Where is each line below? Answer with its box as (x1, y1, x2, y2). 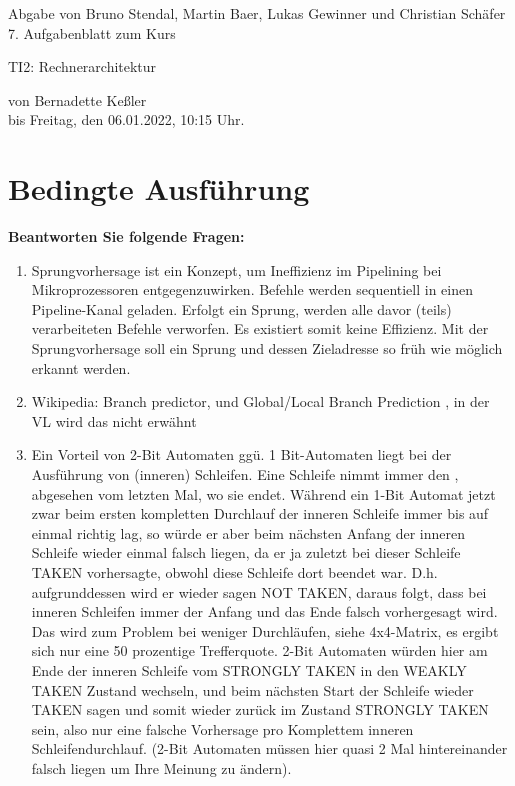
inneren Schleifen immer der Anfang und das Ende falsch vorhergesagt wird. (31, 601, 498, 622)
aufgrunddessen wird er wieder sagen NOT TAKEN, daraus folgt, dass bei (31, 581, 487, 602)
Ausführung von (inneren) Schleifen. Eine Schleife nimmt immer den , (31, 464, 459, 485)
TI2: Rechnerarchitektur (8, 56, 157, 77)
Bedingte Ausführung (8, 168, 310, 209)
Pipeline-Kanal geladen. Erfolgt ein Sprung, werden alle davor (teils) (31, 298, 452, 319)
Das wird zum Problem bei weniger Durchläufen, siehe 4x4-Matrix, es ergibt (31, 620, 499, 641)
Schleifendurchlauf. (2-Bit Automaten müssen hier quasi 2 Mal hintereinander (31, 738, 508, 759)
